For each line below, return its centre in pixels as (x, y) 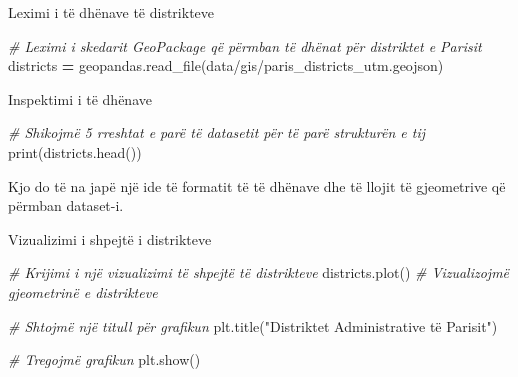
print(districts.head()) (75, 151)
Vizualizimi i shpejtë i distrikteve (110, 238)
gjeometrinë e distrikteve (83, 291)
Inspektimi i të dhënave (80, 98)
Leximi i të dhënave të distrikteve (111, 12)
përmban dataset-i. (66, 205)
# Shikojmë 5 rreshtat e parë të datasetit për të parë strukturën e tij (217, 132)
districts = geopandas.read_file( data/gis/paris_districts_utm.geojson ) (226, 65)
